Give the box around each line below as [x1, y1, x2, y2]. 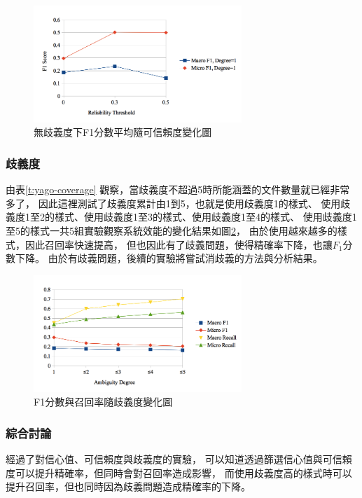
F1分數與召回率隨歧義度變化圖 [34, 394, 173, 409]
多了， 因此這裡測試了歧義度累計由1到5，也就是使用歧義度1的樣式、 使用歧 [6, 195, 351, 210]
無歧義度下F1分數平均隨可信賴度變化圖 [34, 125, 212, 139]
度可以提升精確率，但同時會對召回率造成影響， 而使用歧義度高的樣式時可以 [6, 465, 352, 480]
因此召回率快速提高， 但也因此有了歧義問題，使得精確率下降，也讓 [25, 237, 333, 251]
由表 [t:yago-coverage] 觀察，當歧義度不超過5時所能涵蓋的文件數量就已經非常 [6, 182, 350, 197]
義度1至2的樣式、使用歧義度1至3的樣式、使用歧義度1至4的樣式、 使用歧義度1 [6, 209, 357, 224]
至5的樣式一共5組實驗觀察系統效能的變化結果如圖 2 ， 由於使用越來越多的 [6, 223, 337, 237]
